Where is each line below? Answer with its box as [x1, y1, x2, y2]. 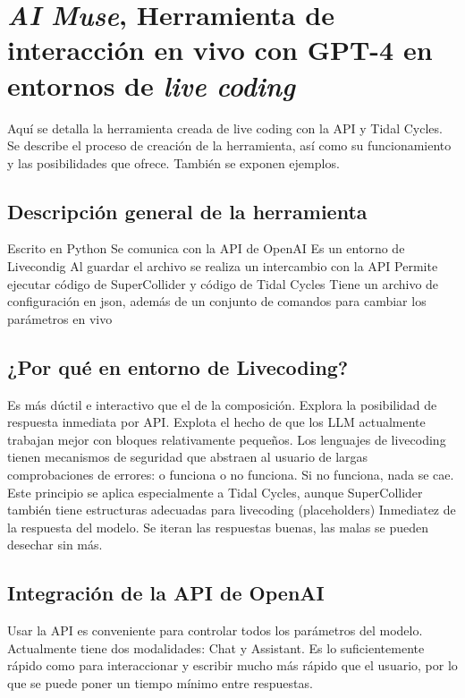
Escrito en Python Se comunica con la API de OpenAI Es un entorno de [7, 239, 405, 258]
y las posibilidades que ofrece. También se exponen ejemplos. [7, 153, 340, 172]
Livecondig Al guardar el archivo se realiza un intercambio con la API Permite [7, 257, 438, 276]
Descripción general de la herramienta [7, 197, 368, 225]
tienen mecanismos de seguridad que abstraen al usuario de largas [7, 447, 368, 466]
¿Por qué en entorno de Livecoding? [7, 353, 349, 380]
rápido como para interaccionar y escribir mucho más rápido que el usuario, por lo [7, 656, 458, 675]
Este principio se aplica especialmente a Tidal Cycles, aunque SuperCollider [7, 482, 423, 501]
